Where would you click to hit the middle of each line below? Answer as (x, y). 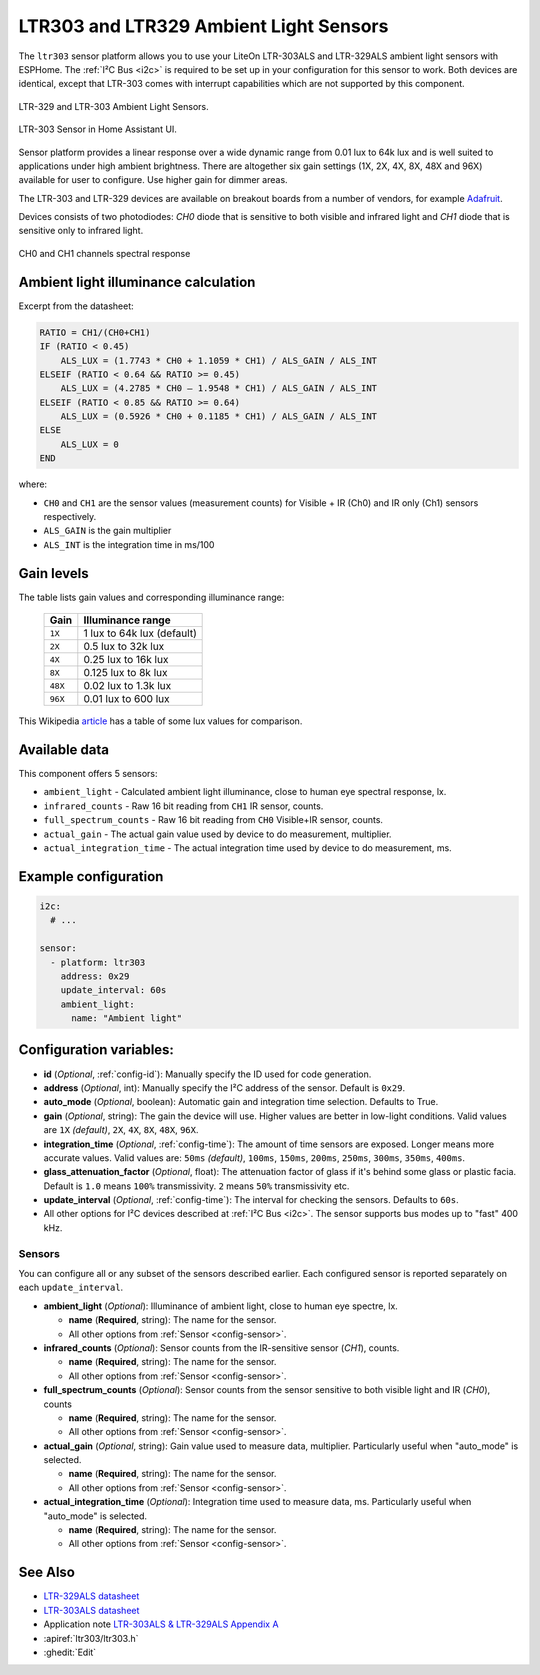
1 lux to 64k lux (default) (140, 633)
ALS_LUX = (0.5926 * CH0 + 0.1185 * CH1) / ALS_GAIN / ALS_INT (219, 416)
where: (33, 484)
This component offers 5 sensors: (88, 773)
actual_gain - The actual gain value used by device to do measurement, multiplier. (217, 834)
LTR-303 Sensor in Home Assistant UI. (97, 129)
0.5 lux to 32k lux (124, 647)
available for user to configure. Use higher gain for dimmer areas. (153, 180)
